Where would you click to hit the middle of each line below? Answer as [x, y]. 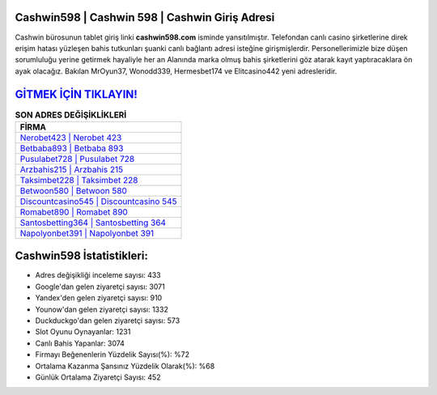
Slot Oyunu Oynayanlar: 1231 [83, 332]
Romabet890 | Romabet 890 [74, 212]
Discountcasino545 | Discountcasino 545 [98, 201]
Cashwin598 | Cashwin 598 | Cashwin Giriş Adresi [145, 17]
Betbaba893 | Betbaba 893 [72, 148]
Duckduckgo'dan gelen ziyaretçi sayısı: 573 [108, 321]
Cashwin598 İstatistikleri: [82, 256]
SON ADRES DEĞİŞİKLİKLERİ [71, 115]
